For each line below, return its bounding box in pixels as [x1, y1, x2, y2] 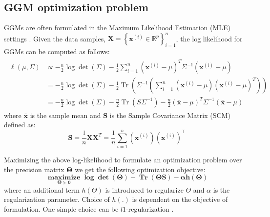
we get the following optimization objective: [75, 164, 206, 174]
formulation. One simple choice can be [4, 203, 119, 214]
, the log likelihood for [176, 33, 243, 43]
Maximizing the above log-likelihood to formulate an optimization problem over [4, 155, 242, 165]
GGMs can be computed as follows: [4, 46, 110, 57]
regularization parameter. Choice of [4, 194, 110, 204]
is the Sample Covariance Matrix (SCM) [109, 110, 230, 120]
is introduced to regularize [105, 184, 184, 195]
